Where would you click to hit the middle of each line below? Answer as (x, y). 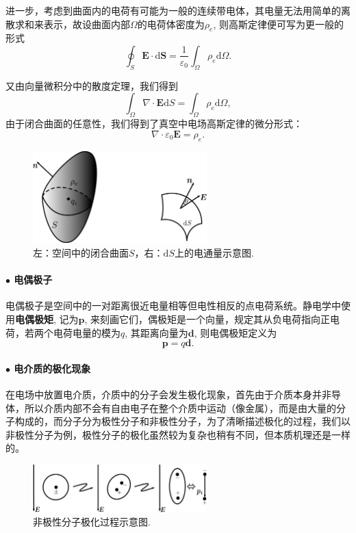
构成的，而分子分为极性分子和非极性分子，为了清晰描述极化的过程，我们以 (182, 421)
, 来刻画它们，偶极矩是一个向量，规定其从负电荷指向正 (207, 319)
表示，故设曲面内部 (87, 24)
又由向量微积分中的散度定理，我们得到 (92, 85)
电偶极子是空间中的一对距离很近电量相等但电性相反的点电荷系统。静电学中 (173, 305)
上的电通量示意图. (214, 253)
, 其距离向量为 (156, 332)
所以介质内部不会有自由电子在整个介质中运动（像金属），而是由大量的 (180, 407)
